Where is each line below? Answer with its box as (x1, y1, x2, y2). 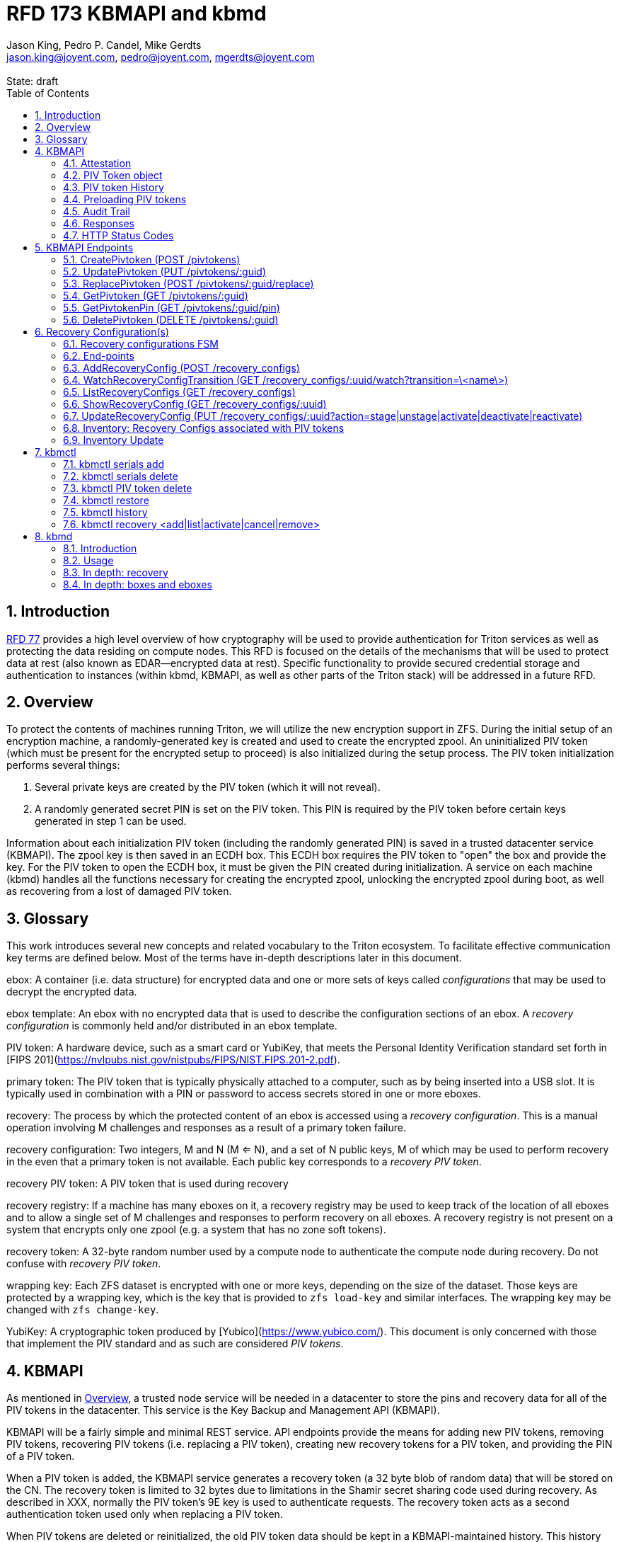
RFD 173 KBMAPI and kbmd (6, 1, 267, 25)
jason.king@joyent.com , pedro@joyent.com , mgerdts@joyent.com (6, 50, 315, 63)
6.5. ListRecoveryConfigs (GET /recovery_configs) (63, 385, 296, 398)
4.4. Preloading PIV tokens (63, 193, 187, 205)
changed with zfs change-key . (6, 1303, 159, 1316)
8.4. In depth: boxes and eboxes (63, 578, 212, 590)
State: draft (6, 74, 59, 87)
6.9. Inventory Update (63, 433, 164, 446)
